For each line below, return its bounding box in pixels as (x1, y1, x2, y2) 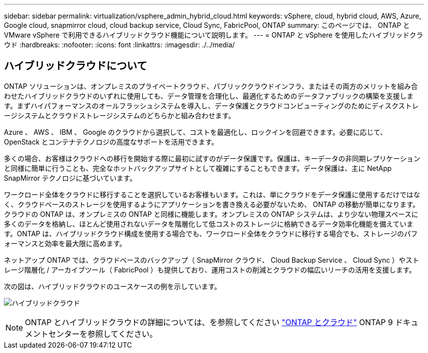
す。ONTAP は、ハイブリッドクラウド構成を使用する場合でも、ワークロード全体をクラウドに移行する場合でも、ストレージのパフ (4, 229, 418, 238)
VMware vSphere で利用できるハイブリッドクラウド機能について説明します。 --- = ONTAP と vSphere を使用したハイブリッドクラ (4, 31, 424, 39)
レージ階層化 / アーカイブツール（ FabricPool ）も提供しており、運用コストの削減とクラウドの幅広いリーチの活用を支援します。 (4, 265, 416, 274)
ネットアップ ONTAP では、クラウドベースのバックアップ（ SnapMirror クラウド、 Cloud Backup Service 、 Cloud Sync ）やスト (4, 255, 420, 264)
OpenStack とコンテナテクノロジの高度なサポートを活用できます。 (4, 137, 218, 146)
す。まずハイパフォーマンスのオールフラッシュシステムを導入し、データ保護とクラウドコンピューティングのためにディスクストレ (4, 101, 419, 110)
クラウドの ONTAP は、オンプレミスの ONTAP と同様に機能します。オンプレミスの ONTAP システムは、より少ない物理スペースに (4, 209, 419, 218)
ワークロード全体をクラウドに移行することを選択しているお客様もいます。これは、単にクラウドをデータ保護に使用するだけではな (4, 190, 420, 199)
